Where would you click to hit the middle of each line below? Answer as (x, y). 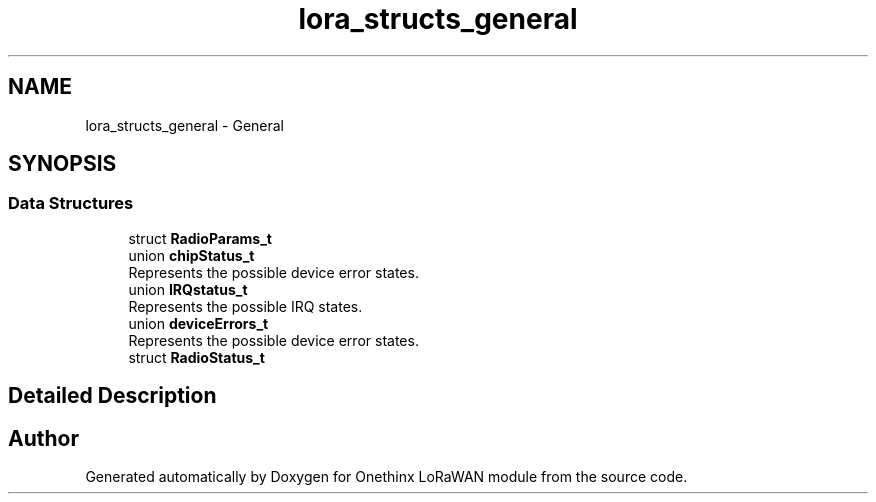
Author (43, 438)
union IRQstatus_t (188, 289)
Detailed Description (112, 396)
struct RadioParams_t (200, 238)
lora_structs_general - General (185, 125)
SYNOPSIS (62, 164)
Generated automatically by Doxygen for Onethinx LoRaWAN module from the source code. (386, 477)
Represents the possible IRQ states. (245, 306)
